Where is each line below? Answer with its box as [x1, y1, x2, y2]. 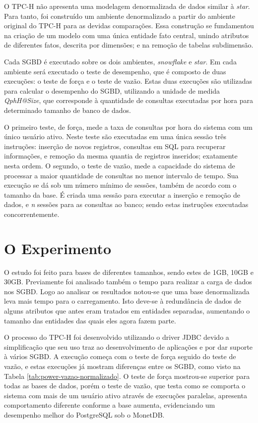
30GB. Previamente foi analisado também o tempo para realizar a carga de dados [4, 276, 252, 287]
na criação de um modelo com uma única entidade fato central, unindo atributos [4, 30, 249, 40]
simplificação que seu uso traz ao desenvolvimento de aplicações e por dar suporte [4, 341, 253, 352]
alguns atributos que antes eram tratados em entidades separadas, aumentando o [4, 305, 250, 316]
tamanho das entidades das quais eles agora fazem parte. [4, 315, 176, 325]
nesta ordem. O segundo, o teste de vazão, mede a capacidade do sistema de [4, 160, 235, 170]
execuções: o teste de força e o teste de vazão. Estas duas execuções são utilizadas [4, 76, 253, 86]
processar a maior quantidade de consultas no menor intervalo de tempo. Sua [4, 170, 239, 180]
